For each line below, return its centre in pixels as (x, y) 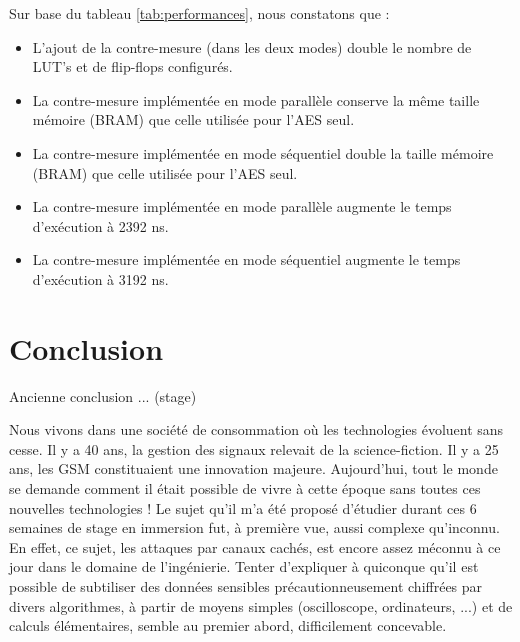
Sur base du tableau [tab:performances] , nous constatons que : (199, 13)
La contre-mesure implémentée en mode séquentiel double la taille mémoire (263, 152)
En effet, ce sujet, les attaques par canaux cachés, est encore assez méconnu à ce (255, 546)
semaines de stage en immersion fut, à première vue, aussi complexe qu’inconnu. (254, 527)
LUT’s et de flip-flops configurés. (132, 66)
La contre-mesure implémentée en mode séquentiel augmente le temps (246, 259)
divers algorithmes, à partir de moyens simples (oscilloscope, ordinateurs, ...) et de (261, 605)
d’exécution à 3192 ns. (100, 278)
